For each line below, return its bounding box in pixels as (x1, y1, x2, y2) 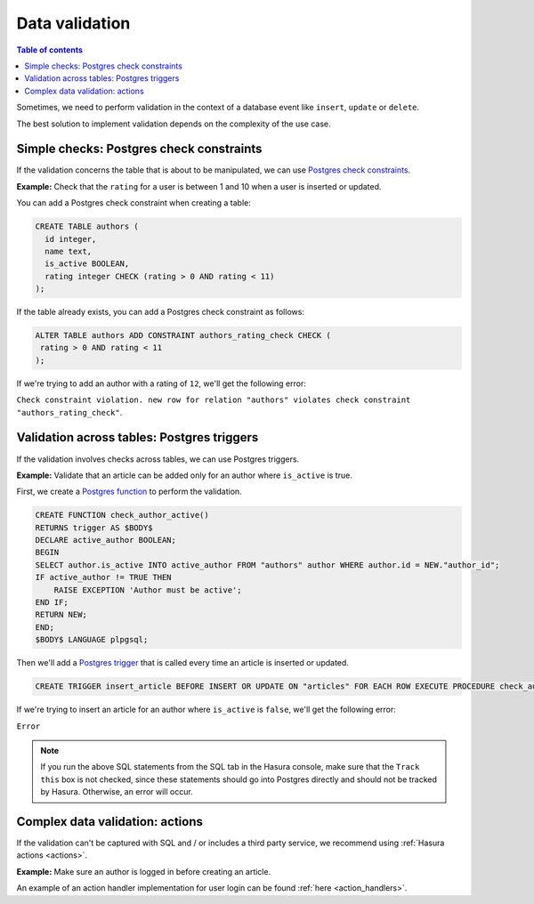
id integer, (44, 234, 97, 244)
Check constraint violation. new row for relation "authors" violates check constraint (16, 395, 411, 405)
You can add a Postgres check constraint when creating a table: (16, 198, 251, 208)
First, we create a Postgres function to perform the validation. (16, 486, 242, 497)
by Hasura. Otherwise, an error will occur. (40, 787, 193, 797)
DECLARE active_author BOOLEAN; (35, 535, 177, 545)
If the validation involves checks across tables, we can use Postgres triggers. (16, 454, 300, 464)
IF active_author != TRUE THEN (35, 572, 173, 583)
